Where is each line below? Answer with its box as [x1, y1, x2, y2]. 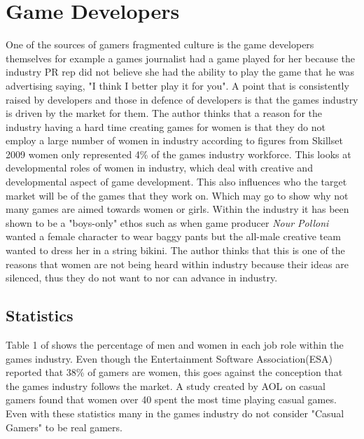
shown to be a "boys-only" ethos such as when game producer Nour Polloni [6, 215, 329, 230]
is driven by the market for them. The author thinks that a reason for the [6, 106, 322, 120]
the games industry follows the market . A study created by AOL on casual [6, 378, 325, 393]
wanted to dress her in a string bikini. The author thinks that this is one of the [6, 243, 345, 258]
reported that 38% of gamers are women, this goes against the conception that [6, 365, 343, 379]
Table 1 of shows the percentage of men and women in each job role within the [6, 337, 344, 352]
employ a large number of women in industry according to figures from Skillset [6, 133, 343, 148]
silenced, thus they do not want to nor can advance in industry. [6, 270, 278, 285]
